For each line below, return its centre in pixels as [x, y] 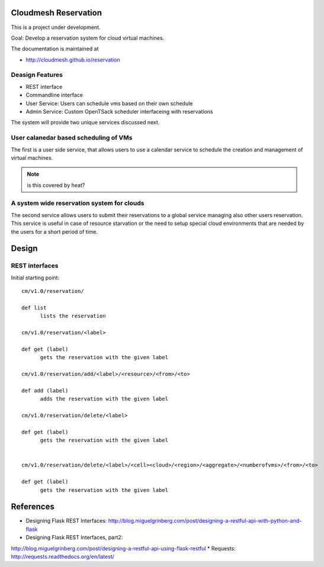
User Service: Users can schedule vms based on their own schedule [109, 103]
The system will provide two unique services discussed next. [85, 123]
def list [34, 307]
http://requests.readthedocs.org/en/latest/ [63, 557]
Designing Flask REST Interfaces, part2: [74, 537]
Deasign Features [37, 75]
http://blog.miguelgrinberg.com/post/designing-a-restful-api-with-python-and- [205, 521]
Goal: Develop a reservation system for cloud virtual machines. [88, 38]
